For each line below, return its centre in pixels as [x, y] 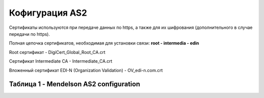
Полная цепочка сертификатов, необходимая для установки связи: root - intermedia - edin [104, 43]
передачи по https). [29, 34]
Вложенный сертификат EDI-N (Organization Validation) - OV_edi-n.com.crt [86, 70]
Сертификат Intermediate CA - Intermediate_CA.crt [61, 61]
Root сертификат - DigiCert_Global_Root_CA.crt [57, 52]
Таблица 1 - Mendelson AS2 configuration [75, 84]
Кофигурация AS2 [48, 13]
